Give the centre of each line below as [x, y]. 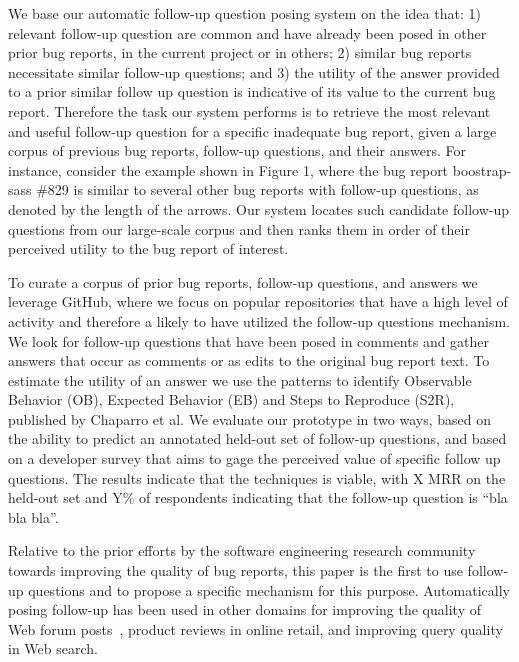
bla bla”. [33, 516]
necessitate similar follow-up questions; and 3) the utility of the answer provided [254, 71]
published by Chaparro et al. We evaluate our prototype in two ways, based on [250, 418]
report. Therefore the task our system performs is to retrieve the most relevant [249, 110]
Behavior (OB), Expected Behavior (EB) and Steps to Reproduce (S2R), [231, 399]
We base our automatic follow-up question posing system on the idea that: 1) [244, 13]
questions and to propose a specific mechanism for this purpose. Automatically [269, 589]
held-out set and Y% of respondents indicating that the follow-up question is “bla [258, 497]
